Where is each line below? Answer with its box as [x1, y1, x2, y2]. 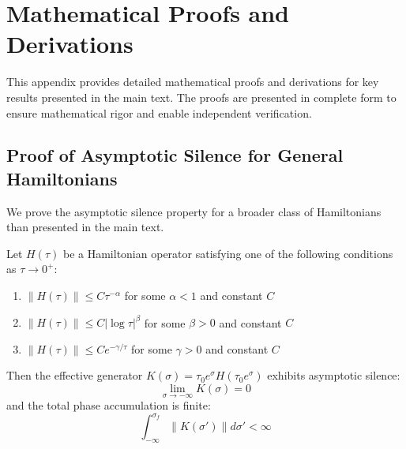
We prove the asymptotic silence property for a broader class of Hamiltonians [6, 203, 382, 219]
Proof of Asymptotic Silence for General [6, 143, 344, 167]
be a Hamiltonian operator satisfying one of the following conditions [62, 245, 393, 261]
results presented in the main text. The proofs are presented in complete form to [6, 88, 397, 105]
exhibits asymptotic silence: [267, 367, 400, 384]
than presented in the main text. [6, 219, 164, 235]
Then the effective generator [6, 367, 143, 384]
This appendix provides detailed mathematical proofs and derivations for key [6, 73, 379, 90]
